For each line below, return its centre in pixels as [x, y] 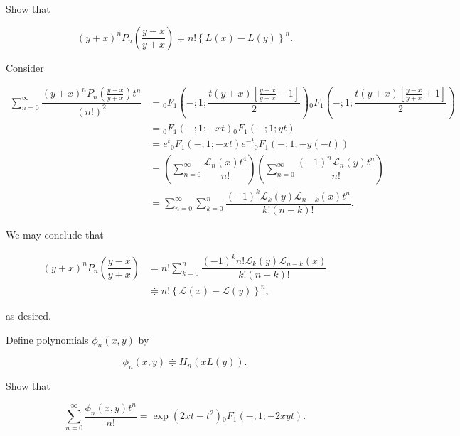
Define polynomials [47, 339]
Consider [25, 67]
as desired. [28, 316]
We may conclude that [55, 234]
